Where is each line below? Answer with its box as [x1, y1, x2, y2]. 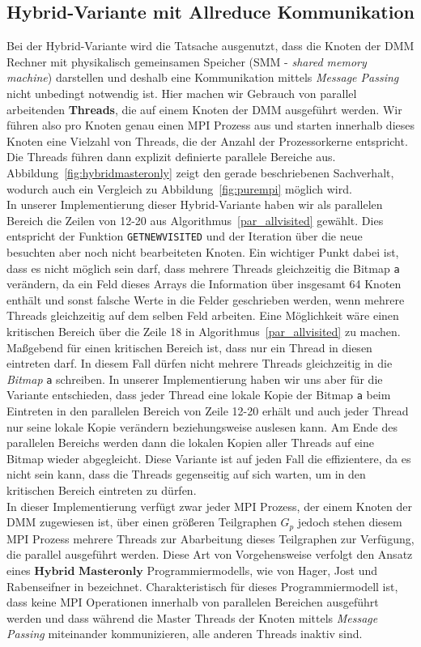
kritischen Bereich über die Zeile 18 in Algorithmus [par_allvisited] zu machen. [6, 323, 401, 340]
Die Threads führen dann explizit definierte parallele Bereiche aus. [6, 148, 336, 165]
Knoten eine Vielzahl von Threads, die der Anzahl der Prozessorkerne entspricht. [6, 132, 408, 149]
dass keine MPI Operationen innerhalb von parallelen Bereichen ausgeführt [6, 594, 379, 611]
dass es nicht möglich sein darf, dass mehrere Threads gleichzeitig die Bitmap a [6, 259, 400, 276]
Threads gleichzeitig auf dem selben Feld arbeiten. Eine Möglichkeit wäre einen [6, 307, 399, 324]
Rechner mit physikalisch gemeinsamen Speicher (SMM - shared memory [6, 53, 367, 70]
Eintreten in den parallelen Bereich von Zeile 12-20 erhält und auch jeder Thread [6, 402, 409, 419]
